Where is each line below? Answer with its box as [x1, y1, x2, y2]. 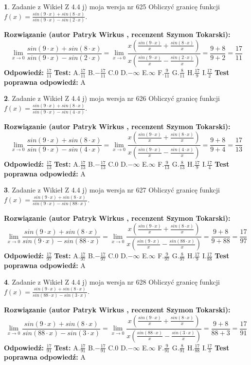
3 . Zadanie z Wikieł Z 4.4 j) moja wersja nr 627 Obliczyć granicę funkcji [4, 185, 220, 195]
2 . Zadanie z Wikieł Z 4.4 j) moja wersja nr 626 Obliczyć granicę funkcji [4, 93, 220, 103]
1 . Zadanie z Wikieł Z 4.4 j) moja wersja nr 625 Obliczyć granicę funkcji [4, 1, 220, 11]
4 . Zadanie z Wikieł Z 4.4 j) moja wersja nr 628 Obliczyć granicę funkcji [4, 276, 220, 287]
